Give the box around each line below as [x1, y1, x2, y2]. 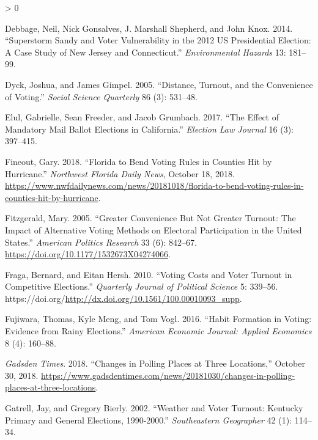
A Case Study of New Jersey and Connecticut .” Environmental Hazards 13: [5, 45, 286, 58]
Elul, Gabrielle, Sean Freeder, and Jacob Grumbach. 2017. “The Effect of [5, 111, 279, 123]
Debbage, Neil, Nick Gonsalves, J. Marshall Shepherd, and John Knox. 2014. [5, 21, 293, 34]
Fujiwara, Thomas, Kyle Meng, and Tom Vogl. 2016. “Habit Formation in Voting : [5, 312, 312, 325]
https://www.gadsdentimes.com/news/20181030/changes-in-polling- [41, 369, 295, 381]
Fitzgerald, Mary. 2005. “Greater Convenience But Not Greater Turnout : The [5, 211, 296, 224]
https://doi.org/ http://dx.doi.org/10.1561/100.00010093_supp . [5, 291, 242, 304]
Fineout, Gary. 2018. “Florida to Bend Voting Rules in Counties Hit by [5, 155, 272, 167]
